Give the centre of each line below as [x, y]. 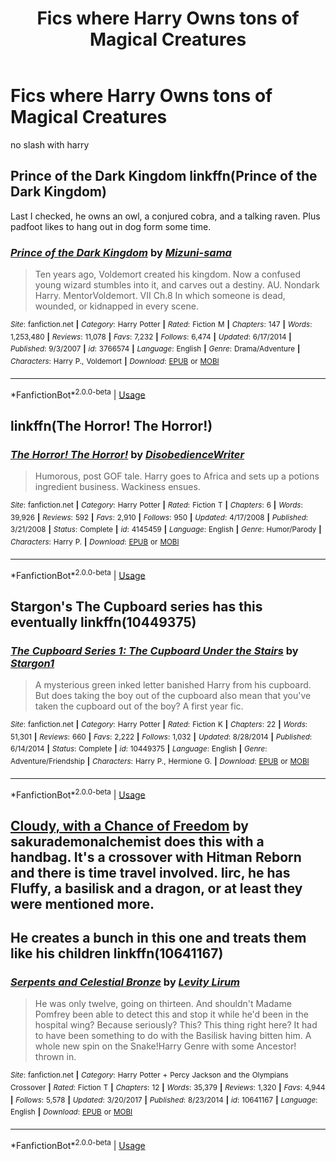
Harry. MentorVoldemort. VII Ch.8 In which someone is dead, [160, 296]
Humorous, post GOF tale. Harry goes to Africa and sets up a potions [177, 476]
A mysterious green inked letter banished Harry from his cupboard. [173, 684]
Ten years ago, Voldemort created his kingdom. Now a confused [167, 274]
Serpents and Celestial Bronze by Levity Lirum [125, 982]
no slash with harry [50, 144]
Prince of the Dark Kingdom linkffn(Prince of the [164, 176]
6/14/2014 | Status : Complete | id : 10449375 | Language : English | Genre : [139, 749]
